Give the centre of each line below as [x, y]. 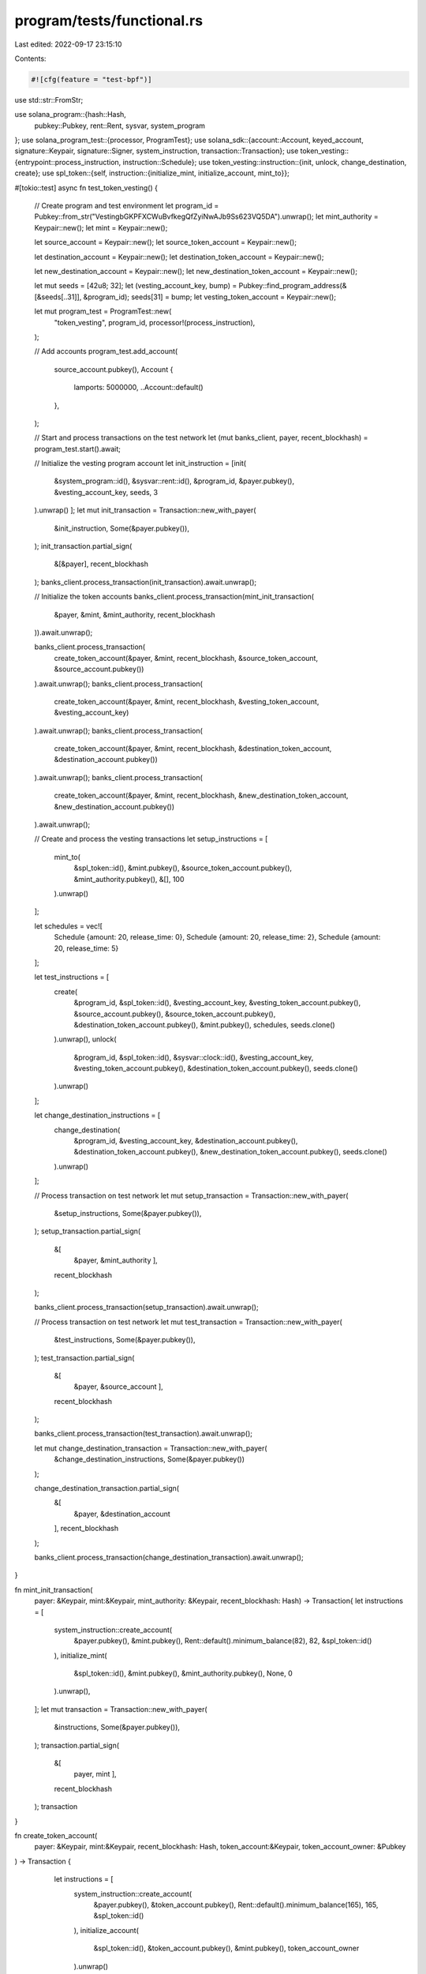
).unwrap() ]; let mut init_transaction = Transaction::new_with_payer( [145, 510]
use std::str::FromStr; [49, 99]
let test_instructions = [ [72, 977]
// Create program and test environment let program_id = [127, 206]
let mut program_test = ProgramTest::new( [103, 311]
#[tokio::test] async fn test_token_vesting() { [86, 188]
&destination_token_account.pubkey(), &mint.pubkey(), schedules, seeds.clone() [204, 1025]
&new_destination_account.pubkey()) [114, 806]
